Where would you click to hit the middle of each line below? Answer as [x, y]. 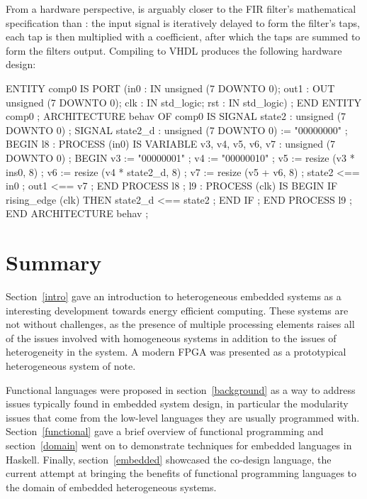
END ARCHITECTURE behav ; [77, 213]
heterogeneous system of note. [71, 366]
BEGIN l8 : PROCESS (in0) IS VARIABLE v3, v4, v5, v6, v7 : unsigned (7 [171, 144]
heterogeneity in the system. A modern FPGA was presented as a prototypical [176, 352]
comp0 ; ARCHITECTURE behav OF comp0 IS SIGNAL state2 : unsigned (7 [176, 116]
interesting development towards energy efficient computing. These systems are [177, 310]
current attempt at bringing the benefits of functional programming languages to [181, 473]
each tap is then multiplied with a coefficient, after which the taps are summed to [183, 37]
